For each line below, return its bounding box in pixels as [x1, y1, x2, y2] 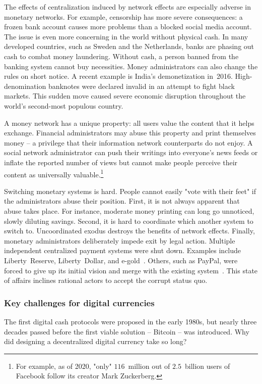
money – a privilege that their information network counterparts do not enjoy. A [4, 137, 253, 148]
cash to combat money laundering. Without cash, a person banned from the [4, 51, 239, 61]
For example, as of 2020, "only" [16, 360, 112, 371]
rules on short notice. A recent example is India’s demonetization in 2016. [4, 71, 233, 81]
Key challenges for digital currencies [4, 296, 155, 309]
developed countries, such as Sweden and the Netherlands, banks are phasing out [4, 41, 254, 52]
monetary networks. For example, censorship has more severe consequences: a [4, 11, 243, 22]
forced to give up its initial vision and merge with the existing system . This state [4, 265, 258, 275]
